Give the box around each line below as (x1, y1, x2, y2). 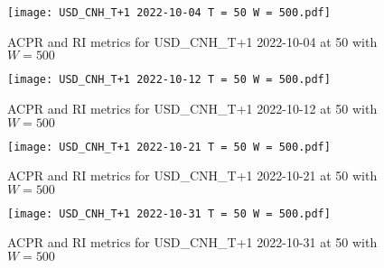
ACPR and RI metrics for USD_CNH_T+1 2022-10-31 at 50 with (7, 233, 378, 252)
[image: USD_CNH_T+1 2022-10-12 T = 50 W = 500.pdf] (7, 73, 331, 87)
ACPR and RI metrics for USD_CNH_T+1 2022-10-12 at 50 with (7, 98, 378, 117)
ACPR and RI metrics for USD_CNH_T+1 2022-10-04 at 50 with (7, 32, 378, 51)
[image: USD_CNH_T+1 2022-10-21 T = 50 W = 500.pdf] (7, 140, 331, 153)
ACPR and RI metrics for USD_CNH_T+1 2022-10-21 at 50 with (7, 166, 378, 185)
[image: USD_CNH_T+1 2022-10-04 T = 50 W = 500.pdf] (7, 6, 331, 19)
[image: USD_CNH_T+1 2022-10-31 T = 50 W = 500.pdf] (7, 207, 331, 220)
